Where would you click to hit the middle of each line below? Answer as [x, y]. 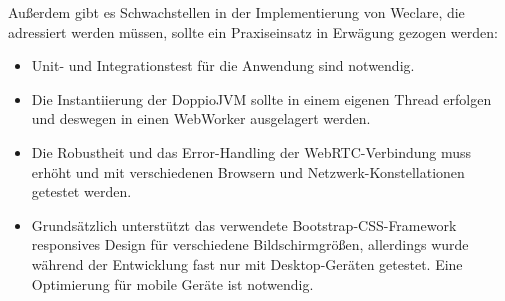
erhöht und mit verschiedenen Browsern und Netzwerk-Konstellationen [248, 171]
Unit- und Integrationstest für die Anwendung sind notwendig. [223, 65]
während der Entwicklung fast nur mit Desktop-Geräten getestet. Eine [247, 263]
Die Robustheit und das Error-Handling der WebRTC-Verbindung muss [251, 151]
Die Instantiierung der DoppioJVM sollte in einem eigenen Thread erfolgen [261, 98]
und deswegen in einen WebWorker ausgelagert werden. [201, 118]
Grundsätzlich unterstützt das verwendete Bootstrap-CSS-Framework [244, 224]
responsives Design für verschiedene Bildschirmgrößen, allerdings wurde [250, 244]
